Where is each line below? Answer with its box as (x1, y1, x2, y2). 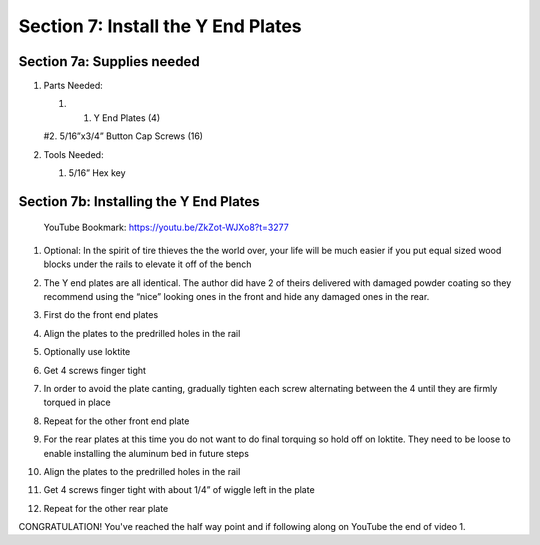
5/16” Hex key (68, 167, 126, 179)
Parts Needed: (43, 80, 104, 92)
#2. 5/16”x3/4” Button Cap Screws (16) (43, 130, 204, 142)
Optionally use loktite (43, 346, 131, 358)
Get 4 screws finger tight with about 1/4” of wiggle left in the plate (43, 484, 315, 496)
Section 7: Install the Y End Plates (18, 15, 302, 37)
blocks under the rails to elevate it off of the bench (43, 258, 252, 270)
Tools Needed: (43, 148, 104, 160)
